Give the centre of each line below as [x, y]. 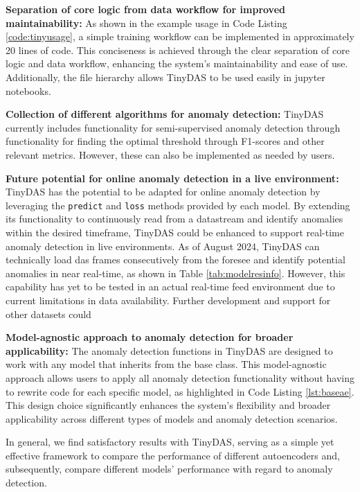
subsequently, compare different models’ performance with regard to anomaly [169, 469]
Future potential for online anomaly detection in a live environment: [172, 178]
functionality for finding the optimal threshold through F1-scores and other [165, 141]
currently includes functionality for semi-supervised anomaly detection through [173, 127]
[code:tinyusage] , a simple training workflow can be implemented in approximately [180, 36]
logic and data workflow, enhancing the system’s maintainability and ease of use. [177, 63]
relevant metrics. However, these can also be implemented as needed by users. [170, 154]
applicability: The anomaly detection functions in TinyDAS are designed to [169, 350]
